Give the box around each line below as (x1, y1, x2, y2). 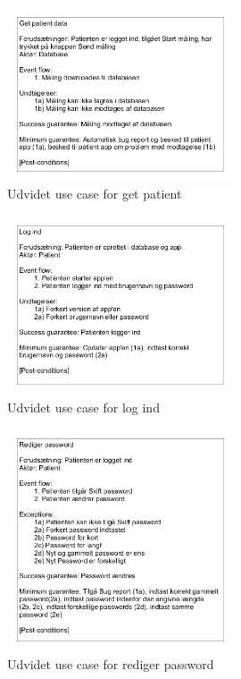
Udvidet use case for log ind (7, 397, 160, 416)
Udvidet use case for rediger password (7, 655, 214, 674)
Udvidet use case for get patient (7, 184, 182, 203)
